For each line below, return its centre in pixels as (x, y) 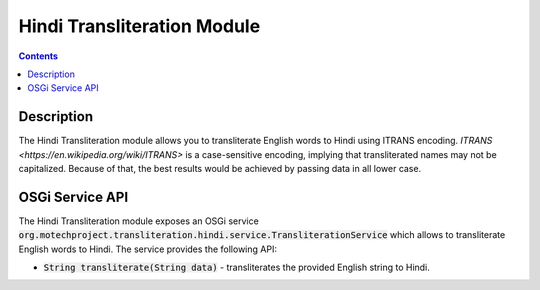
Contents (38, 56)
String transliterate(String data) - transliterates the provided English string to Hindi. (236, 267)
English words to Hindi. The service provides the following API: (147, 249)
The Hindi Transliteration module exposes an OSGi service (138, 221)
